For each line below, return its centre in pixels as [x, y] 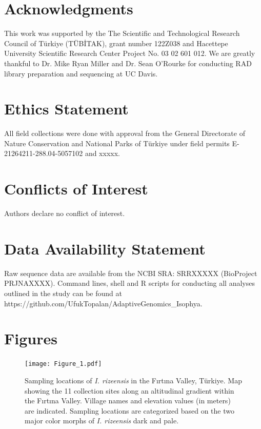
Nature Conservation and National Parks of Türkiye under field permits [117, 143]
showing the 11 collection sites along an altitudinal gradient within [129, 390]
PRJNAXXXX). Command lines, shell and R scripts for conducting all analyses [129, 283]
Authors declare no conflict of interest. [65, 213]
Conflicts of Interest [76, 189]
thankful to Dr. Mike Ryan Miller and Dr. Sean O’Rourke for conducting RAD [128, 63]
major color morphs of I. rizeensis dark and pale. [102, 421]
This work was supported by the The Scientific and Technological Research [122, 33]
